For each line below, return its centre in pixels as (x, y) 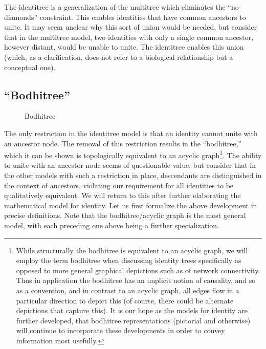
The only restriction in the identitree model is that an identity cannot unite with (131, 133)
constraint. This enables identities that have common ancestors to (143, 17)
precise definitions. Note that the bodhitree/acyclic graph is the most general (125, 215)
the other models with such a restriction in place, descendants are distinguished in (133, 175)
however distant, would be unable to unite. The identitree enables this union (124, 47)
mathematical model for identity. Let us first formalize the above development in (131, 205)
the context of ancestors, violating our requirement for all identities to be (119, 185)
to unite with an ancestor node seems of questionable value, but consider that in (130, 165)
